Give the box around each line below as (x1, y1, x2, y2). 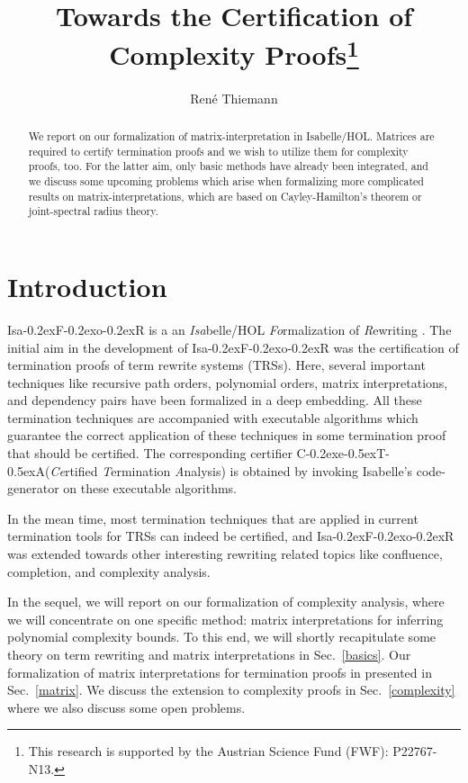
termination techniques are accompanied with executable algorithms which (7, 408, 418, 427)
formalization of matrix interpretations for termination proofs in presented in (7, 662, 432, 681)
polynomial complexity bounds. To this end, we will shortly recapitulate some (7, 627, 436, 646)
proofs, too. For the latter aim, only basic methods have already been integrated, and (28, 158, 428, 174)
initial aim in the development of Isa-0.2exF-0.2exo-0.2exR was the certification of (7, 337, 459, 356)
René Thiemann (190, 88, 278, 107)
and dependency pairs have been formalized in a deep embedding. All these (7, 391, 422, 409)
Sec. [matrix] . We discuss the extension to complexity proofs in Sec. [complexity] (7, 680, 455, 699)
